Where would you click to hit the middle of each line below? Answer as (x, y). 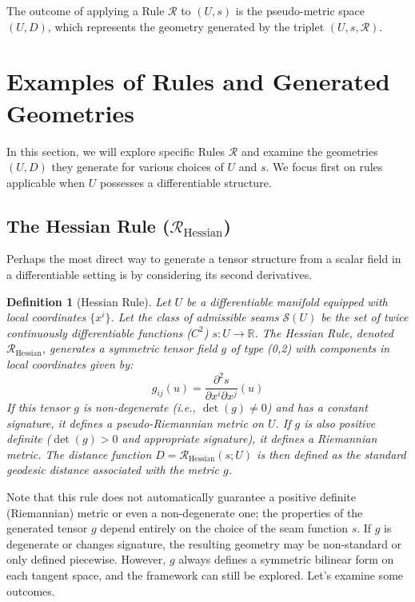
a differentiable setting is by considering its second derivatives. (160, 275)
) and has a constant (317, 407)
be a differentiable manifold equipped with (287, 301)
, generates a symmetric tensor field (130, 348)
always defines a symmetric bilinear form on (286, 559)
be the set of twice (365, 317)
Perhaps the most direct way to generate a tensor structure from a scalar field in (204, 259)
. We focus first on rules (324, 167)
